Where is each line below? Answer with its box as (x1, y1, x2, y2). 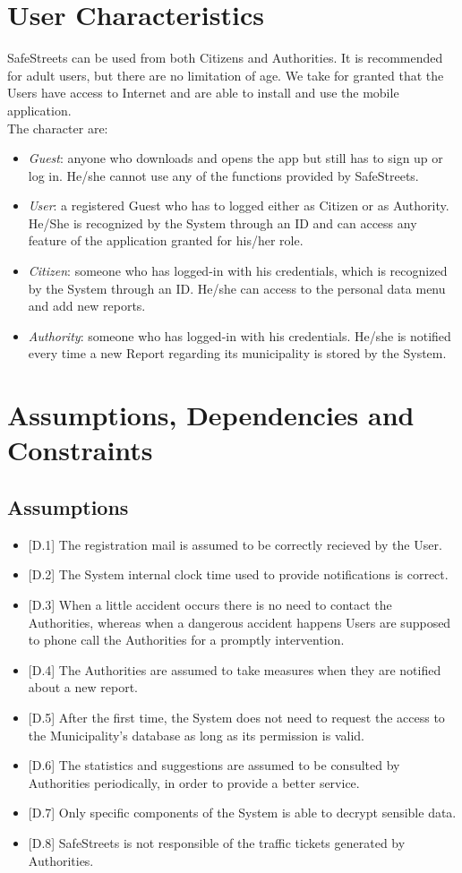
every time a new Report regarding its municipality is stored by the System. (28, 344, 447, 363)
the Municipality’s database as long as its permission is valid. (28, 725, 364, 744)
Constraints (7, 432, 153, 468)
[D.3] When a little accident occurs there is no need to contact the (28, 595, 392, 613)
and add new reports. (28, 296, 146, 315)
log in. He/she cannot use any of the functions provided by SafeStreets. (28, 166, 419, 184)
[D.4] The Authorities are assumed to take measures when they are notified (28, 660, 441, 679)
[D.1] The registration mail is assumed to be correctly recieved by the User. (28, 535, 442, 553)
